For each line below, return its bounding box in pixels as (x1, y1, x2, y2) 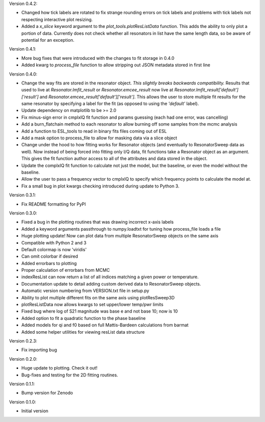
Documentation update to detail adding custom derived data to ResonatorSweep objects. (21, 281, 201, 287)
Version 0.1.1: (9, 381, 35, 387)
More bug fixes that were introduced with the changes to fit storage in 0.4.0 (21, 55, 175, 61)
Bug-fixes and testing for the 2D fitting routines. (21, 372, 118, 378)
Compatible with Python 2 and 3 (21, 239, 87, 245)
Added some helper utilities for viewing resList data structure (21, 329, 145, 335)
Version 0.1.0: (9, 399, 36, 405)
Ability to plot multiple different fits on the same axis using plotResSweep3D (21, 294, 175, 300)
